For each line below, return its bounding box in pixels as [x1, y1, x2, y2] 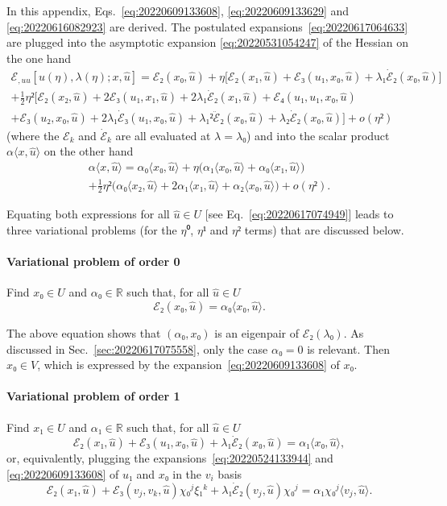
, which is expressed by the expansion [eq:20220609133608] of [37, 356, 340, 373]
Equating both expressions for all [6, 205, 170, 222]
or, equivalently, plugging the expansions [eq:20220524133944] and [6, 450, 333, 467]
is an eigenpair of [214, 324, 300, 341]
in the [172, 465, 202, 482]
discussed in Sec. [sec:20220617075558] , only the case [6, 340, 268, 357]
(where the [6, 126, 60, 143]
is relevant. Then [307, 340, 390, 357]
